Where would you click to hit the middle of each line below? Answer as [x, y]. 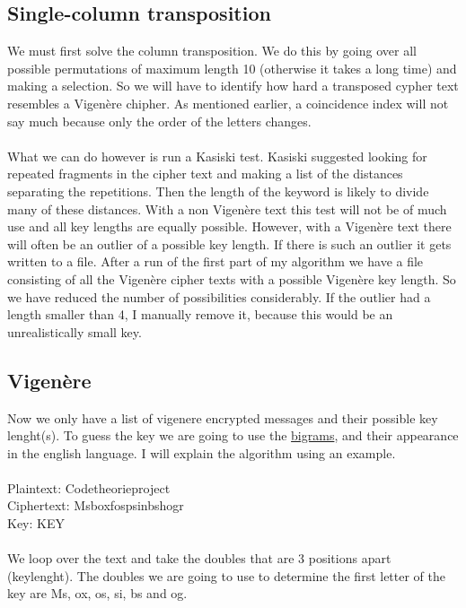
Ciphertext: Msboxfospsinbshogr [96, 505]
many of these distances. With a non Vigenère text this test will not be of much [227, 208]
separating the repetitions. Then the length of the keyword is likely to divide [218, 191]
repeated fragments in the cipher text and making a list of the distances [205, 174]
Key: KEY [36, 523]
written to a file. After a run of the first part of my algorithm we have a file [215, 261]
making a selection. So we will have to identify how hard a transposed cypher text [233, 86]
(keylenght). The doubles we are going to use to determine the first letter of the [227, 575]
